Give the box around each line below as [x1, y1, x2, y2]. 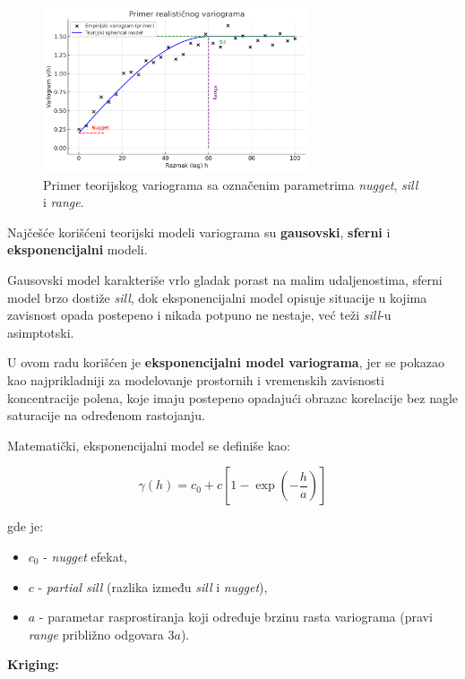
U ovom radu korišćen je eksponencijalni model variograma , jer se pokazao [7, 353, 445, 372]
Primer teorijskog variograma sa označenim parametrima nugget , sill [43, 175, 418, 193]
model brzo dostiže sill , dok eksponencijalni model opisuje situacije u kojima [7, 288, 427, 306]
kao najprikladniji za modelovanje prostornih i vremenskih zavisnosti [7, 370, 384, 389]
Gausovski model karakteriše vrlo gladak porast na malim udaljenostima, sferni [7, 271, 443, 289]
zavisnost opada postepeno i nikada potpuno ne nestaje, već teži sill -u [7, 305, 392, 324]
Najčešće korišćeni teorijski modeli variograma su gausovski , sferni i [7, 222, 391, 241]
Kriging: [7, 655, 59, 674]
